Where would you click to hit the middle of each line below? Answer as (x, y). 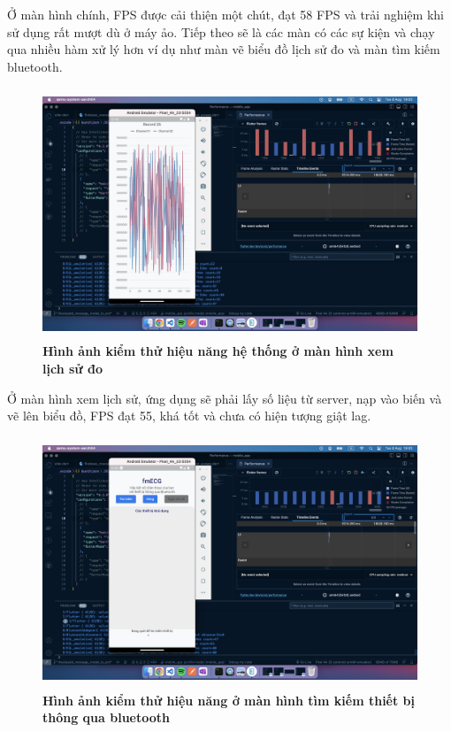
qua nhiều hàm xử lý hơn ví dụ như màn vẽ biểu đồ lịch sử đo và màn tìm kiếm (224, 49)
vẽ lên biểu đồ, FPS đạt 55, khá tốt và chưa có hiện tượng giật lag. (189, 416)
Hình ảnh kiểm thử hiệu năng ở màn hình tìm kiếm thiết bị (229, 700)
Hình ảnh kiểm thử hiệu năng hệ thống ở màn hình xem (218, 351)
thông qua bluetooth (106, 717)
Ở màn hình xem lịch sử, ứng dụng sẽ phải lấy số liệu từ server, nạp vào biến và (225, 398)
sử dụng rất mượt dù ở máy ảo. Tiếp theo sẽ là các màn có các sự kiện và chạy (221, 31)
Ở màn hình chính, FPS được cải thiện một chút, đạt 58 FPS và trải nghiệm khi (225, 14)
